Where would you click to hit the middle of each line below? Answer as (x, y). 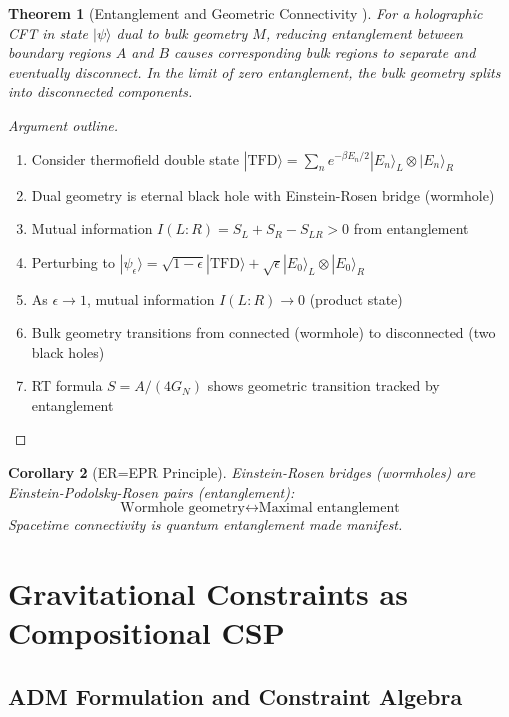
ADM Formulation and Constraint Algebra (235, 695)
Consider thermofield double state (135, 158)
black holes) (68, 351)
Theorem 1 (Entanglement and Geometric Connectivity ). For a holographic (245, 13)
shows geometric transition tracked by (323, 385)
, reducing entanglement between (364, 32)
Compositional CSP (146, 632)
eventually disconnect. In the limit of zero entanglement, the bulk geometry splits (254, 71)
